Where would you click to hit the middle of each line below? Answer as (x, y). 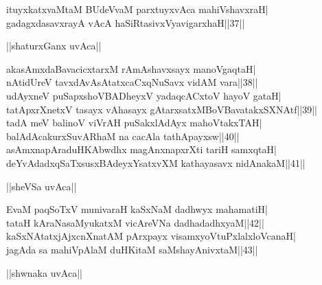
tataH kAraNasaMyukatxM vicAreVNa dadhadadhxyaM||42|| (135, 222)
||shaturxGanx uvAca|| (54, 46)
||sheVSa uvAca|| (42, 186)
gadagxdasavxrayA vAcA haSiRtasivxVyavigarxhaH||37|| (126, 22)
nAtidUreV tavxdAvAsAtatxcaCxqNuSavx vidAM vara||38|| (132, 82)
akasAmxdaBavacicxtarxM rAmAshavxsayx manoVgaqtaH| (131, 68)
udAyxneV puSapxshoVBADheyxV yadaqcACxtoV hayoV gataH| (144, 95)
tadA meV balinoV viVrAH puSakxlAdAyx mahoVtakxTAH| (134, 123)
